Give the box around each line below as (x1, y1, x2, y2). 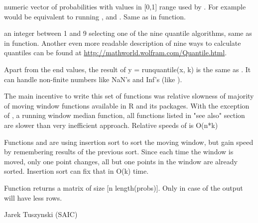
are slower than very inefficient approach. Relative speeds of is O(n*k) (4, 119, 218, 130)
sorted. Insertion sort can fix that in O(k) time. (4, 166, 149, 176)
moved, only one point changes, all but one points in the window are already (4, 156, 238, 166)
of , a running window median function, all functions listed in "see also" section (4, 110, 245, 120)
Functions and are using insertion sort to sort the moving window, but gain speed (4, 136, 254, 147)
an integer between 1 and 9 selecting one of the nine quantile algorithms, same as (4, 28, 252, 38)
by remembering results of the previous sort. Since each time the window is (4, 146, 234, 157)
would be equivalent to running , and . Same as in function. (4, 11, 186, 21)
